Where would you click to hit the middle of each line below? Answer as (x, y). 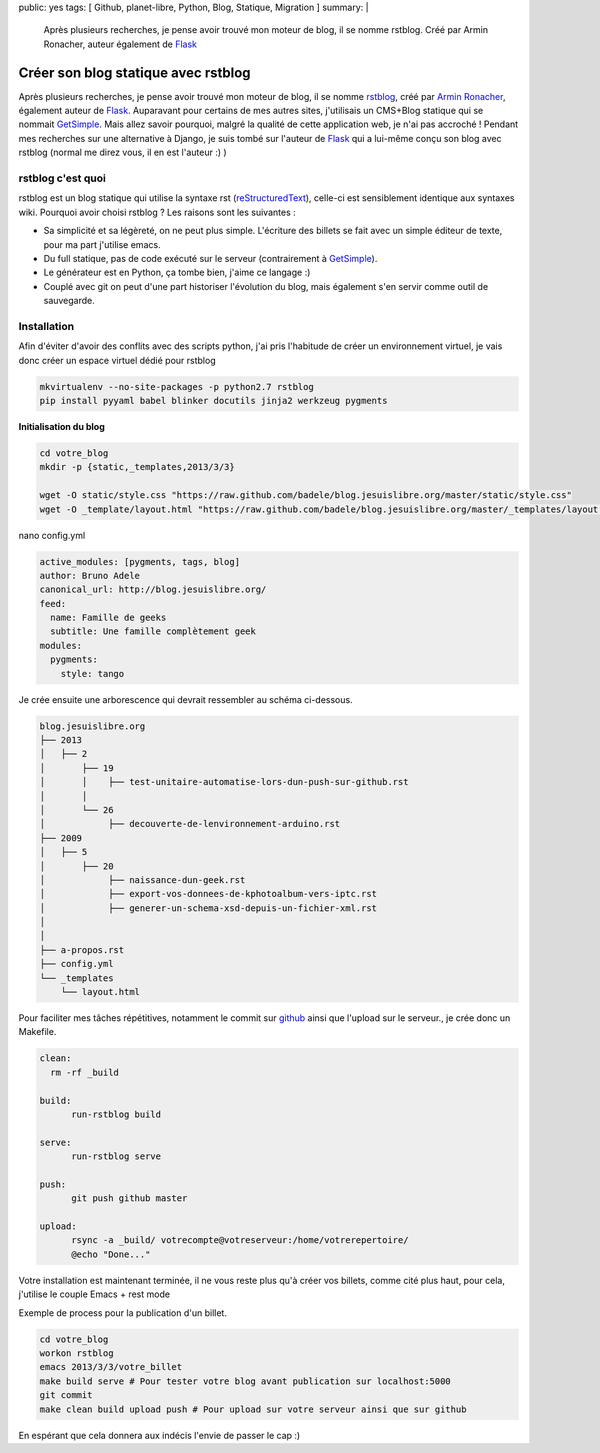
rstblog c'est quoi (62, 178)
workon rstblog (76, 1353)
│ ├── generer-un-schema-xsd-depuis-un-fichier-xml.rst (208, 908)
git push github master (129, 1198)
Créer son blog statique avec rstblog (134, 72)
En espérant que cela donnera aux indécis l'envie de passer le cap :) (159, 1435)
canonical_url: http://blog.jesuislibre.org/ (153, 589)
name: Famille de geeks (108, 618)
